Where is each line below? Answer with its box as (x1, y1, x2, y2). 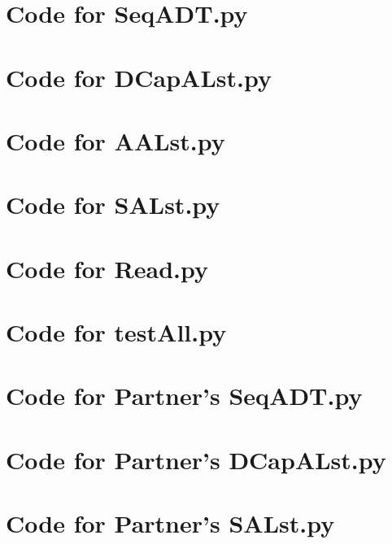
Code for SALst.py (6, 188, 220, 221)
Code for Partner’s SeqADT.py (6, 379, 363, 412)
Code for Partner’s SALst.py (6, 507, 335, 540)
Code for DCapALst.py (6, 60, 272, 94)
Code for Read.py (6, 251, 208, 285)
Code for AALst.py (6, 124, 225, 157)
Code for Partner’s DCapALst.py (6, 442, 386, 476)
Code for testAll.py (6, 316, 227, 349)
